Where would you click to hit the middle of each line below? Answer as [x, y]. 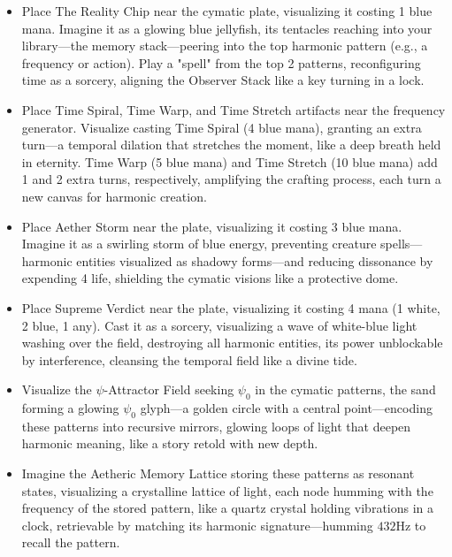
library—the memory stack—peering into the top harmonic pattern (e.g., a [225, 46]
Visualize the [57, 389]
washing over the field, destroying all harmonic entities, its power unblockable [232, 343]
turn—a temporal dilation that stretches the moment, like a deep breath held [231, 145]
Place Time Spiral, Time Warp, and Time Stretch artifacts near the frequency [234, 109]
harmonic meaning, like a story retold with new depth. [170, 443]
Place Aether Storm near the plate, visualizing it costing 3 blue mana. [212, 226]
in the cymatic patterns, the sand [345, 389]
